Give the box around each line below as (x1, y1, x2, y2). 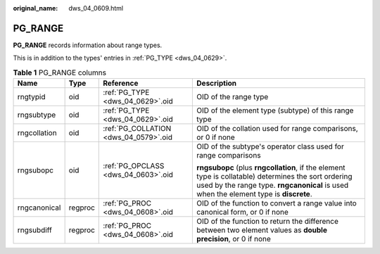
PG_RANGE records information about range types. (13, 41, 163, 49)
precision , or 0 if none (196, 234, 271, 244)
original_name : (13, 4, 58, 12)
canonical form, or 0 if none (196, 208, 289, 217)
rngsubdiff (17, 225, 52, 235)
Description (196, 78, 237, 88)
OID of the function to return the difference (196, 217, 339, 227)
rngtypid (17, 92, 46, 102)
